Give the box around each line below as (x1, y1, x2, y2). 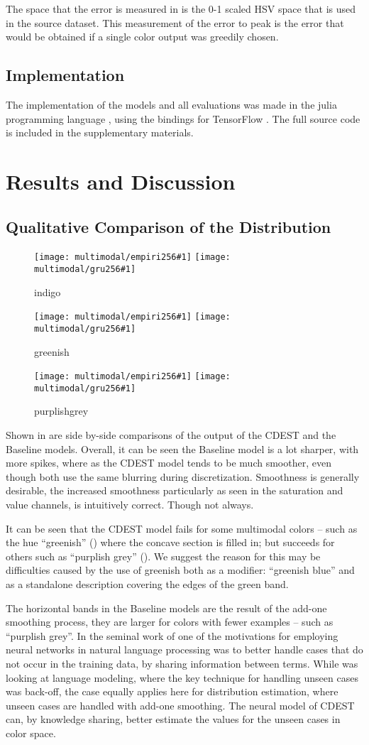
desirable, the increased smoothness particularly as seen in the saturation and (6, 483, 343, 498)
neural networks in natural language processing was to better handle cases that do (6, 642, 363, 657)
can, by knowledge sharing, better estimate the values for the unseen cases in (6, 712, 341, 727)
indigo (34, 284, 61, 299)
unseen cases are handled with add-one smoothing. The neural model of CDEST (6, 697, 355, 712)
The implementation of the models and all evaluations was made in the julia (6, 97, 337, 112)
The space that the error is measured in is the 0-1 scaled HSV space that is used (6, 1, 356, 16)
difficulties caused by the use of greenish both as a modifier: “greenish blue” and (6, 562, 355, 577)
